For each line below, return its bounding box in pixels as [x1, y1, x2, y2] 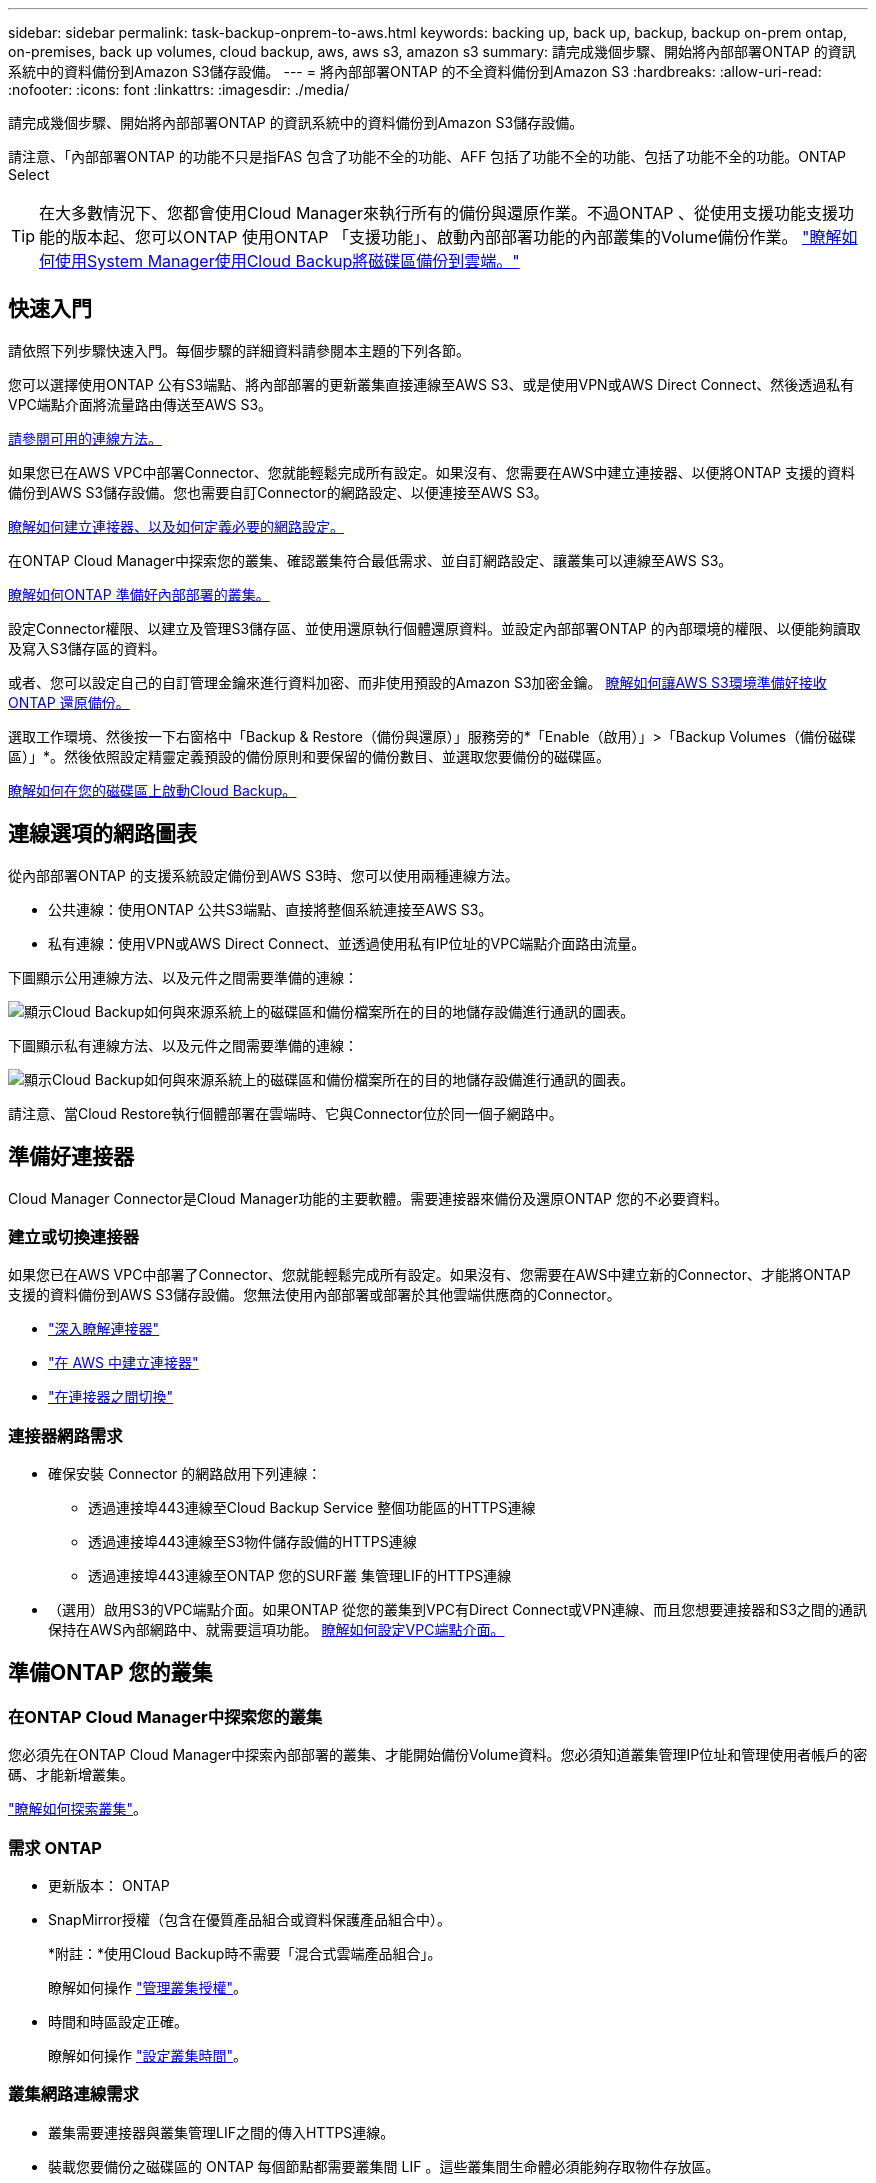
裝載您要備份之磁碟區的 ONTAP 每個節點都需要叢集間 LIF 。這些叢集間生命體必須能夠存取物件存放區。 [48, 2157, 720, 2175]
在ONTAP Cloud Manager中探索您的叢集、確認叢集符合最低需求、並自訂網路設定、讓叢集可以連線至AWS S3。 [8, 551, 733, 569]
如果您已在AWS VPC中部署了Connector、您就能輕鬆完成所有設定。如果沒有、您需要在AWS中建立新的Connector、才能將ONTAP [8, 1266, 851, 1284]
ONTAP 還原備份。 [8, 693, 130, 711]
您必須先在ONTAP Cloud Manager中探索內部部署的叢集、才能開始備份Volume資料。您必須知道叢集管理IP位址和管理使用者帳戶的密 [8, 1746, 868, 1764]
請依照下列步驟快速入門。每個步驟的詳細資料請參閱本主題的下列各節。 [8, 341, 470, 359]
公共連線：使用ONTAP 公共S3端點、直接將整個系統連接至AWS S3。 [48, 900, 493, 918]
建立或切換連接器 [8, 1226, 139, 1247]
